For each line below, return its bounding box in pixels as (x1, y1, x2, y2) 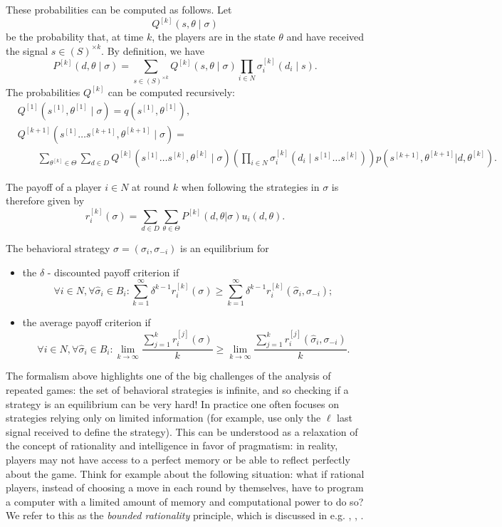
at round (132, 179, 170, 194)
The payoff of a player (6, 179, 102, 194)
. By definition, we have (101, 43, 204, 58)
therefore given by (6, 193, 85, 208)
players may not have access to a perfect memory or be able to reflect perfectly (6, 452, 350, 467)
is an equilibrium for (180, 240, 269, 255)
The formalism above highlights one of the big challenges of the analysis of (6, 368, 331, 383)
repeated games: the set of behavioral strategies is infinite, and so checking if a (6, 382, 349, 397)
